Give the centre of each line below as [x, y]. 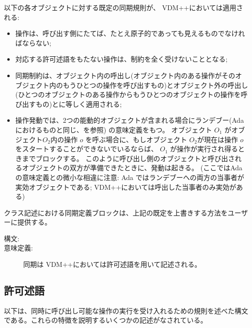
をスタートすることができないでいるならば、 [87, 149]
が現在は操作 [217, 139]
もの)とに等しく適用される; [79, 104]
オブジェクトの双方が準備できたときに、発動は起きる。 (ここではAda [132, 168]
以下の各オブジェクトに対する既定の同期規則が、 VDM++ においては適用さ [124, 7]
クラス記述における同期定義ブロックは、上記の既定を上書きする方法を [116, 212]
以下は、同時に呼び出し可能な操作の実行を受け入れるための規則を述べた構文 [126, 310]
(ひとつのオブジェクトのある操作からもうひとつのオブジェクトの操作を [128, 94]
